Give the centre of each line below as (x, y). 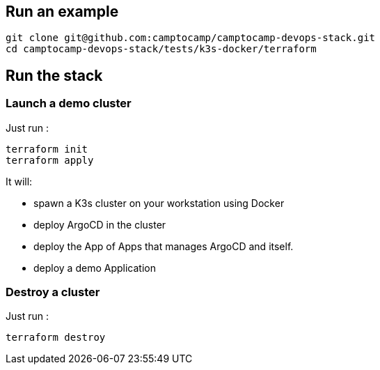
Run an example (62, 11)
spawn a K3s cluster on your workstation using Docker (159, 203)
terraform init (47, 149)
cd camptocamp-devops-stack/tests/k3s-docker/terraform (161, 49)
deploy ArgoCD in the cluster (100, 224)
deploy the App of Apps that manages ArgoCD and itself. (164, 246)
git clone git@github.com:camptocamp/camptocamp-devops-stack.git (191, 38)
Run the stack (54, 75)
